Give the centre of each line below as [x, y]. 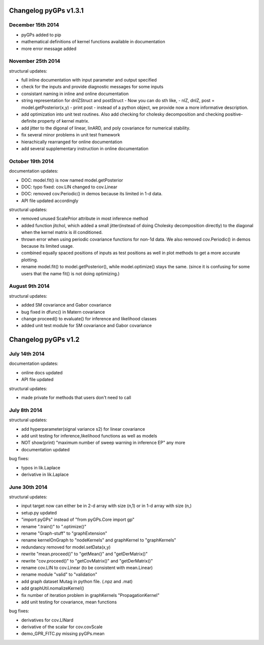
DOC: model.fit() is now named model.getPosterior [72, 180]
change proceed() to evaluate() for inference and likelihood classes [89, 318]
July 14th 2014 [27, 354]
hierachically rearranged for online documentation [72, 142]
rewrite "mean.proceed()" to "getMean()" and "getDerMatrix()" [85, 554]
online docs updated [42, 372]
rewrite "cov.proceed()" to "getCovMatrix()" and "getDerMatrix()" [87, 561]
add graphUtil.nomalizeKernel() [53, 588]
